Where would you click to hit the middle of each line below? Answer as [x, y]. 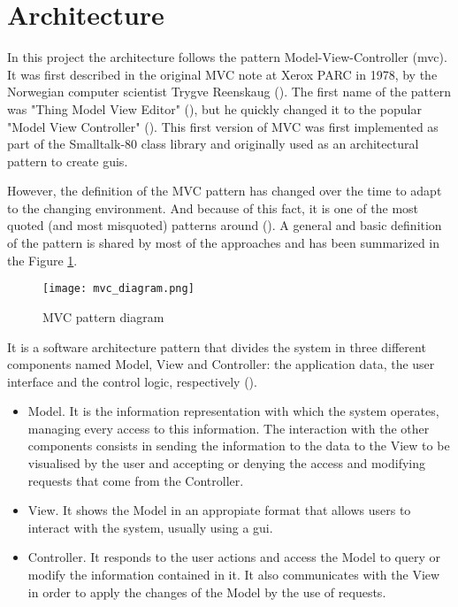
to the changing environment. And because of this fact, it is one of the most [213, 207]
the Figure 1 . [42, 260]
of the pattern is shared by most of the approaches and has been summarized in [224, 243]
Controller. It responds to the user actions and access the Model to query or [234, 557]
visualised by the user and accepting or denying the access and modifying [227, 463]
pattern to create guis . [68, 161]
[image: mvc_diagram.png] [118, 289]
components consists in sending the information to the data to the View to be [239, 446]
